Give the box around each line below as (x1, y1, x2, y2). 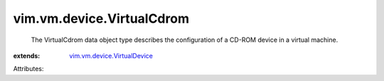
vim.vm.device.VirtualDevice (69, 51, 153, 60)
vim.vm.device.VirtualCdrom (13, 11, 190, 26)
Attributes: (13, 65, 44, 73)
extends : (13, 51, 41, 60)
